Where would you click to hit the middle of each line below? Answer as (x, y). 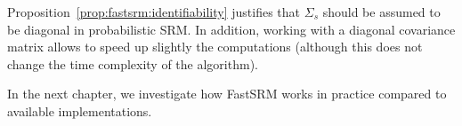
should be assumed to (381, 12)
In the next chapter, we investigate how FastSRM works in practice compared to (227, 94)
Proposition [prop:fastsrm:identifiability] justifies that (154, 12)
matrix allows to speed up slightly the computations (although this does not (215, 47)
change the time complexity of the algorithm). (133, 63)
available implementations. (80, 110)
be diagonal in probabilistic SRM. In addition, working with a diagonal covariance (231, 29)
